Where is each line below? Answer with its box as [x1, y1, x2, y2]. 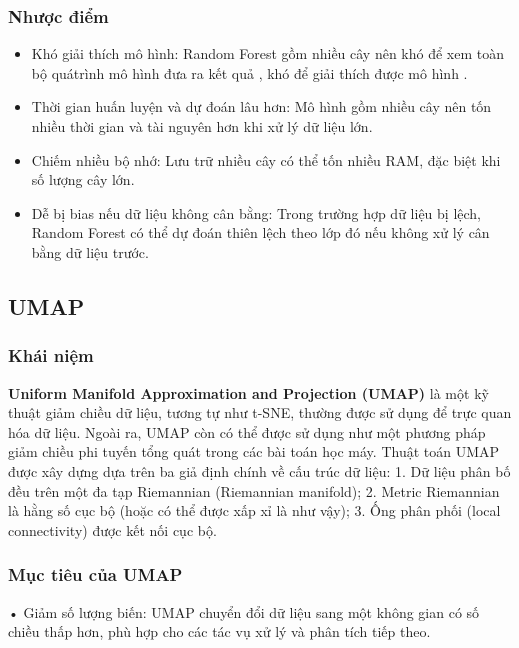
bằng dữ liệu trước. [31, 241, 149, 262]
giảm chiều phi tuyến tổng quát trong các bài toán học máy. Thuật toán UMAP [8, 441, 500, 462]
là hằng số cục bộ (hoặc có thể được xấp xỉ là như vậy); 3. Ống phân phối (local [8, 500, 501, 521]
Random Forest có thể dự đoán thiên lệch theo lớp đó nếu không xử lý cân [31, 222, 490, 243]
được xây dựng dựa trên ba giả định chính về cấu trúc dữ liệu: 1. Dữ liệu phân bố [8, 460, 511, 481]
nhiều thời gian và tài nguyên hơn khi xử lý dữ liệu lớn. [31, 116, 373, 136]
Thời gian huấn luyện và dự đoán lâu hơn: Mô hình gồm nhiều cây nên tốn [31, 96, 492, 117]
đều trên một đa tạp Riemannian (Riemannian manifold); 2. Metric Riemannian [8, 480, 500, 501]
